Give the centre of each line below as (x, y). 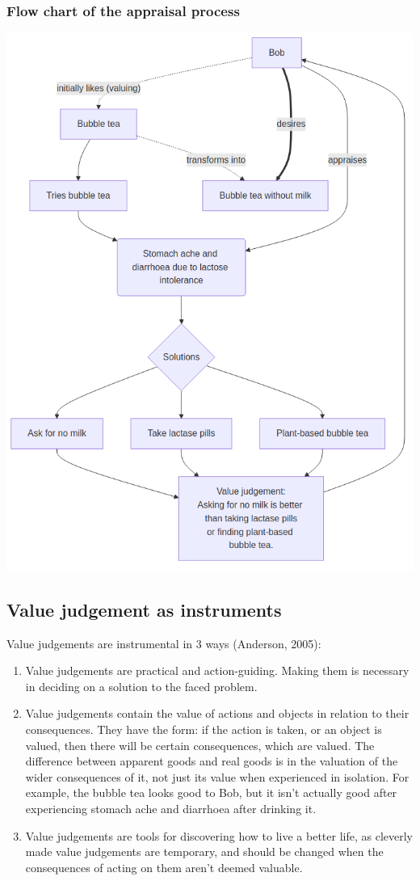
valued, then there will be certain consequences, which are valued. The (200, 745)
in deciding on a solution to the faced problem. (141, 686)
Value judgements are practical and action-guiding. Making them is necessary (217, 670)
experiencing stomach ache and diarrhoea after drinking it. (171, 808)
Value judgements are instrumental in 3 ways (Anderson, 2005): (164, 643)
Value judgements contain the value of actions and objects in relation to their (217, 713)
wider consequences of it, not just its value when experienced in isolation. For (217, 776)
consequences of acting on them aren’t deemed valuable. (164, 867)
